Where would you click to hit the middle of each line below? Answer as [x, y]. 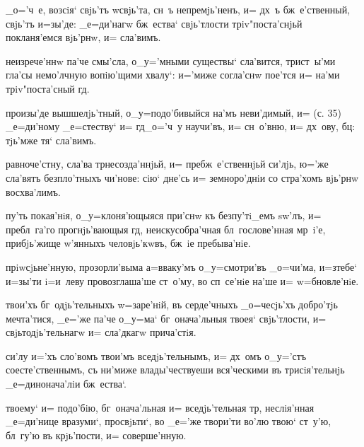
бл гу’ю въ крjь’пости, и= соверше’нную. [96, 435]
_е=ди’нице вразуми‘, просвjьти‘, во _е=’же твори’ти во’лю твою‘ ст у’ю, [169, 421]
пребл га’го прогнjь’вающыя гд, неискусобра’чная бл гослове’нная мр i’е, [166, 229]
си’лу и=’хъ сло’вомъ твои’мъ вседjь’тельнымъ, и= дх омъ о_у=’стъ [156, 355]
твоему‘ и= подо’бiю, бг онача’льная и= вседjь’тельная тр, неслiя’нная [160, 407]
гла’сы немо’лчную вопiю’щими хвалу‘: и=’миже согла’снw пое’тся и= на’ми [173, 75]
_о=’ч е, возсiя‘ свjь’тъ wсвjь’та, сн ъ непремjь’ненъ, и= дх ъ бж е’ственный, [178, 9]
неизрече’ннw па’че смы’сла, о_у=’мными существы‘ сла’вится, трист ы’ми [171, 60]
